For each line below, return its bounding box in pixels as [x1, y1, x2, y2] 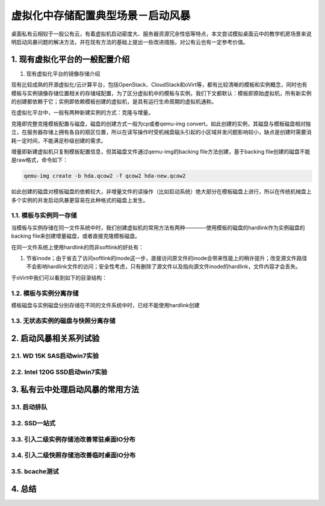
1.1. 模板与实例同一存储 [11, 211, 78, 220]
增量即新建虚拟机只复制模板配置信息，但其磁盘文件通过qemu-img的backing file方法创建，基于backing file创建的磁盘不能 [11, 148, 311, 155]
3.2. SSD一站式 [11, 419, 56, 427]
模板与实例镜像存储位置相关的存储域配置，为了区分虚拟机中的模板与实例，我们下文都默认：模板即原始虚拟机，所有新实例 [11, 89, 312, 96]
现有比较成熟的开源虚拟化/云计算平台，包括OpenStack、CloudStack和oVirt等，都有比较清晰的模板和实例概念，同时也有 [11, 81, 308, 89]
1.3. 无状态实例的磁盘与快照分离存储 [11, 316, 116, 325]
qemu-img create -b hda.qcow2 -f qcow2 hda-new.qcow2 [23, 172, 186, 180]
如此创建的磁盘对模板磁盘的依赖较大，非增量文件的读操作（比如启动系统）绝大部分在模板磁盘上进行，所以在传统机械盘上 [11, 188, 312, 195]
